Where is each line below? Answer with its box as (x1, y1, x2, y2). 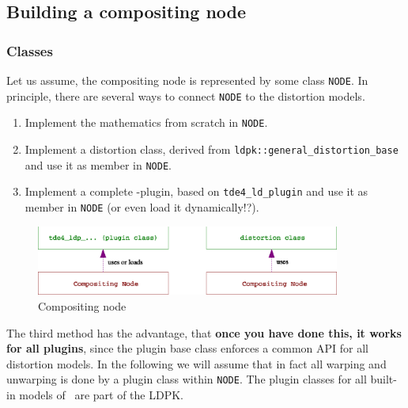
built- (370, 371, 397, 387)
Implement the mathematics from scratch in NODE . (25, 114, 268, 131)
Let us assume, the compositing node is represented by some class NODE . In (6, 72, 368, 88)
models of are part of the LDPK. (19, 386, 183, 402)
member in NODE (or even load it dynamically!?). (25, 198, 259, 215)
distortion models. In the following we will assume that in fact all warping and (6, 355, 387, 372)
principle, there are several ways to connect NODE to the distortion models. (6, 87, 365, 104)
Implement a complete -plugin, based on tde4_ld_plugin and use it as (25, 183, 368, 200)
